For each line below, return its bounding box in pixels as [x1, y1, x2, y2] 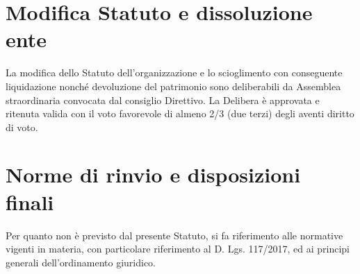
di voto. [6, 119, 38, 134]
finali [6, 187, 54, 216]
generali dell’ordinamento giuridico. [6, 255, 156, 269]
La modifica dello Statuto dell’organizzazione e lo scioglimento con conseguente [6, 65, 343, 80]
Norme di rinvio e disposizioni [6, 160, 301, 189]
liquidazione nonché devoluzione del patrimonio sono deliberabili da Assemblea [6, 78, 341, 93]
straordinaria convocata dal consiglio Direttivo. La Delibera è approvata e [6, 92, 320, 107]
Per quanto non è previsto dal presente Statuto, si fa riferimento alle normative [6, 228, 343, 242]
